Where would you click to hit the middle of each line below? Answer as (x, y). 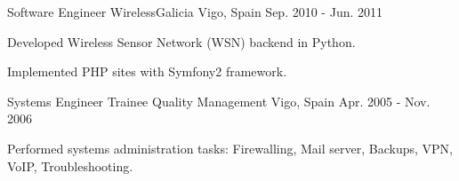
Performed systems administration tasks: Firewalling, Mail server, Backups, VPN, (230, 148)
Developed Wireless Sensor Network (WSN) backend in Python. (181, 41)
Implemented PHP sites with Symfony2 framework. (147, 71)
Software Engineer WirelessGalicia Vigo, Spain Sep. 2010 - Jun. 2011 (195, 12)
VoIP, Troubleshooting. (70, 165)
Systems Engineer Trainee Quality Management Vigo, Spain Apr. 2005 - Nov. (219, 101)
